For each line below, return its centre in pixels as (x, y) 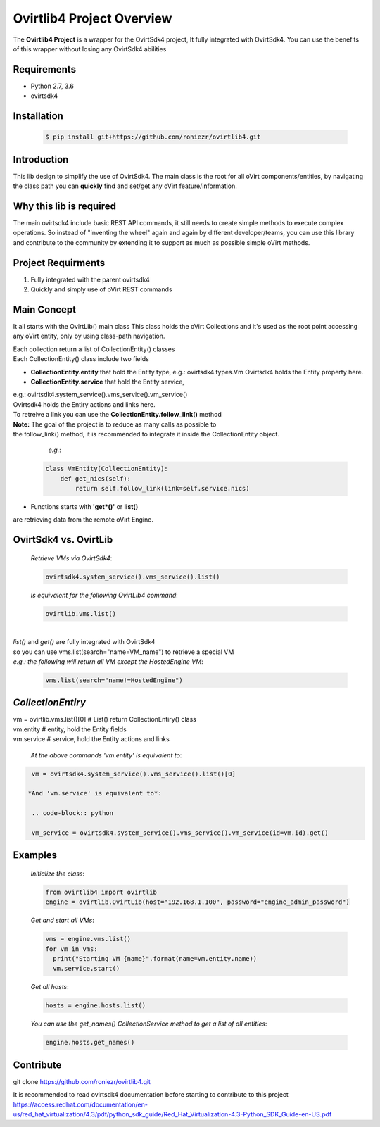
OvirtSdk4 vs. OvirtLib (63, 540)
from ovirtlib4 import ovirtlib (101, 892)
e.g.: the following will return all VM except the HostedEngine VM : (108, 661)
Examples (35, 855)
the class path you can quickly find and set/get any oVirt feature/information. (125, 186)
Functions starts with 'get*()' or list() (84, 507)
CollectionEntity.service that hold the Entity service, (107, 382)
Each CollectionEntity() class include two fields (81, 359)
